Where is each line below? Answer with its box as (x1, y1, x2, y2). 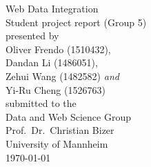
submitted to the (6, 96, 77, 110)
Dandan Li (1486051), (6, 55, 98, 70)
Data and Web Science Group (6, 109, 131, 124)
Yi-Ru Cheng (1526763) (6, 82, 105, 97)
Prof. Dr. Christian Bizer (6, 123, 114, 137)
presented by (6, 28, 59, 43)
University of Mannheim (6, 136, 108, 150)
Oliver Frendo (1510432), (6, 41, 111, 56)
